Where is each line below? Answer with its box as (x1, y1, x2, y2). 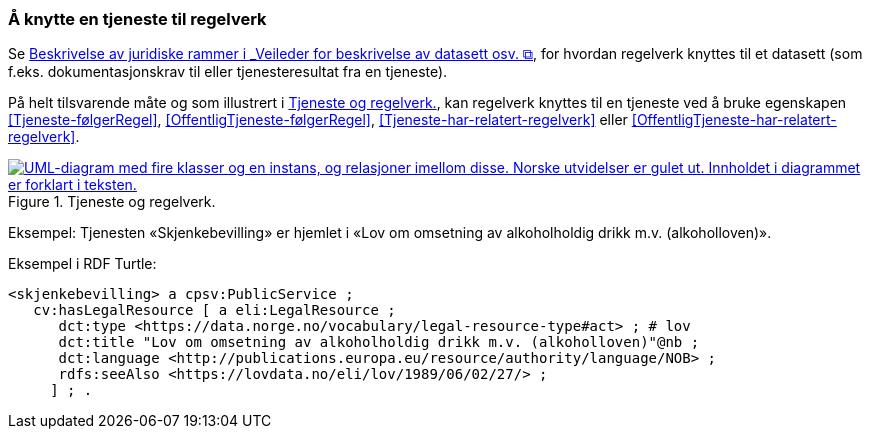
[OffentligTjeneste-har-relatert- (631, 111, 837, 129)
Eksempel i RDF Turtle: (8, 255, 157, 273)
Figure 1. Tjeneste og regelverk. (8, 193, 216, 211)
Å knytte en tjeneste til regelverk (8, 9, 267, 29)
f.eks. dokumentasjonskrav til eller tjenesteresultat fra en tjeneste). (8, 63, 448, 81)
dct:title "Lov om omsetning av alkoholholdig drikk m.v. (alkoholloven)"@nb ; (58, 334, 700, 351)
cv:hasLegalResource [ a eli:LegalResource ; (33, 302, 396, 319)
